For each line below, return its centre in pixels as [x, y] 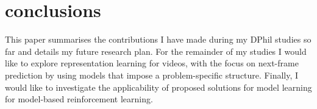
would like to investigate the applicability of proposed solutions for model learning [158, 87]
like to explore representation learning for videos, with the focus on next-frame [152, 63]
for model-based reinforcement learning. [79, 99]
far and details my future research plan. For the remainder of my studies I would [156, 51]
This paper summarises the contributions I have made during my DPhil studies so [158, 39]
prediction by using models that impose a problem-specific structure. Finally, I [152, 75]
